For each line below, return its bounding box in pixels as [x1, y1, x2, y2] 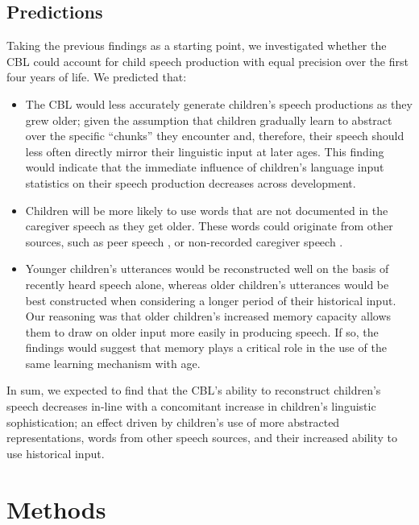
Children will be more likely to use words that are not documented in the [25, 201, 388, 218]
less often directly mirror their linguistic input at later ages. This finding [25, 143, 384, 159]
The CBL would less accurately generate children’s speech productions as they [25, 95, 413, 112]
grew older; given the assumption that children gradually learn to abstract [25, 111, 392, 128]
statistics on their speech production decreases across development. [25, 174, 356, 191]
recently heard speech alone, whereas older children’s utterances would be [25, 275, 389, 292]
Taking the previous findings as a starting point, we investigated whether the [6, 37, 387, 54]
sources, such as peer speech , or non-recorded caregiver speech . [25, 233, 343, 250]
